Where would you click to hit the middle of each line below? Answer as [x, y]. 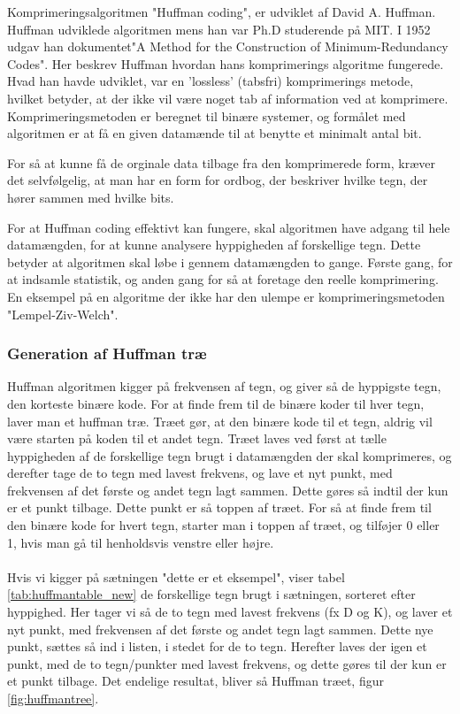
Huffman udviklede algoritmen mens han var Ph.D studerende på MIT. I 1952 [219, 29]
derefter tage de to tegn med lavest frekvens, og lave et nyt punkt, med [200, 473]
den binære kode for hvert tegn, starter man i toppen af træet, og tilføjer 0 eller [223, 525]
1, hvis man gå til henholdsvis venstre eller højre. [141, 542]
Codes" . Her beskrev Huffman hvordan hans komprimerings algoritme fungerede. [226, 63]
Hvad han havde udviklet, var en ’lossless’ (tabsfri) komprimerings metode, [211, 81]
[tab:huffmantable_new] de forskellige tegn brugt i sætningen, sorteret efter [211, 594]
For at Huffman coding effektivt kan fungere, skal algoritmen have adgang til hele [229, 227]
